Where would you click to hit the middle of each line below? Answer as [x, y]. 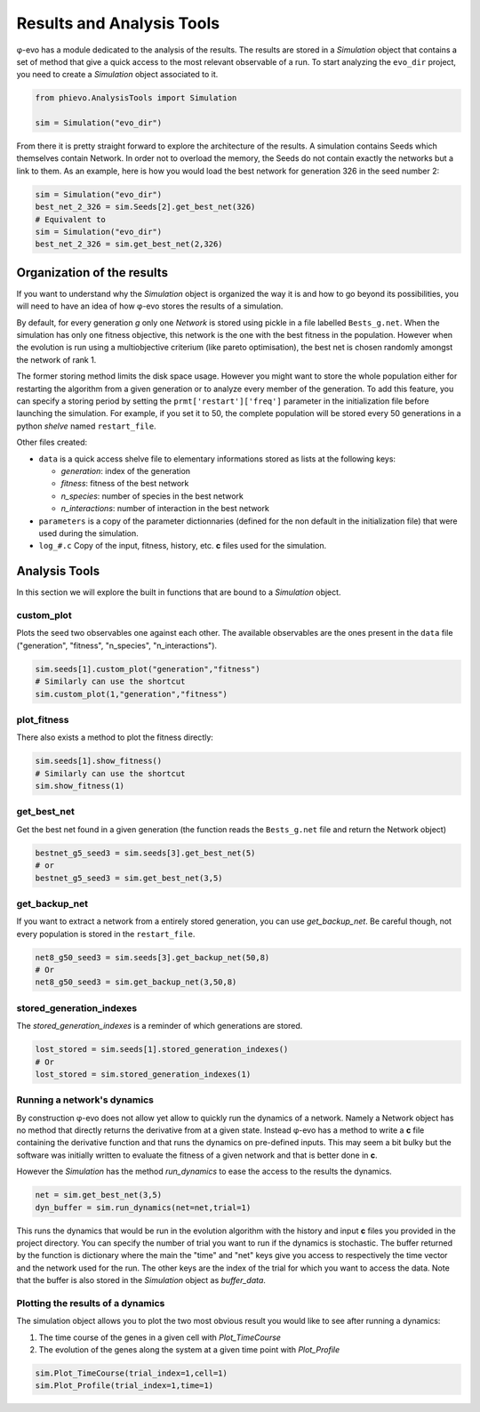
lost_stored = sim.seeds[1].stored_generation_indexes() [162, 1050]
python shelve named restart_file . [86, 426]
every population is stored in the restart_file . [106, 934]
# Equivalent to [71, 219]
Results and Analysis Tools [118, 23]
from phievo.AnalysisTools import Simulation [136, 98]
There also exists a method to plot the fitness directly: [115, 737]
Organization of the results [92, 273]
